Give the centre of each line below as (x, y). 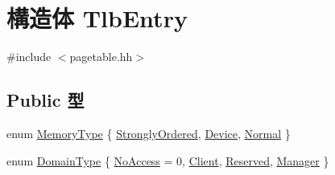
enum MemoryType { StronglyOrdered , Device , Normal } (149, 133)
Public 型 (45, 100)
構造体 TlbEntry (97, 18)
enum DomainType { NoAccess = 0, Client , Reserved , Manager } (168, 160)
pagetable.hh (101, 57)
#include (29, 57)
